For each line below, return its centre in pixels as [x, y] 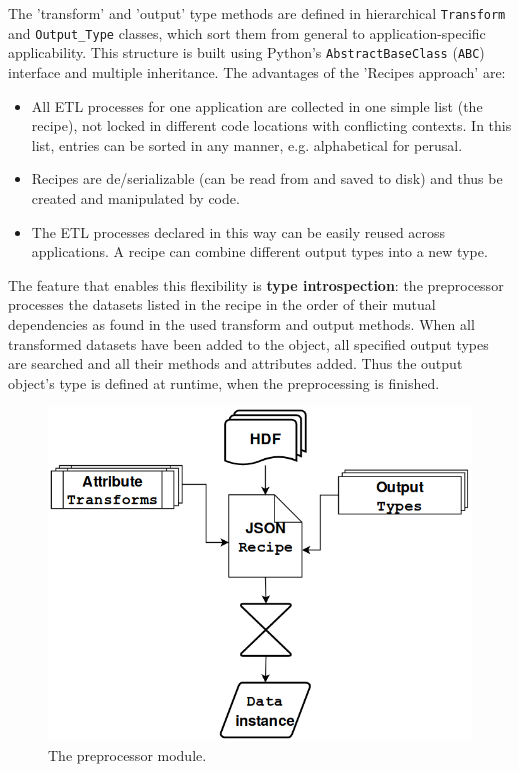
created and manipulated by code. [135, 197]
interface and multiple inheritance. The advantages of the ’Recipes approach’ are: [257, 71]
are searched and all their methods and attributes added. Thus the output [235, 363]
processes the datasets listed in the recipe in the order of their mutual [222, 304]
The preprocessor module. [127, 754]
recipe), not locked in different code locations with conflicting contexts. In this [271, 125]
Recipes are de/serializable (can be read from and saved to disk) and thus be [267, 178]
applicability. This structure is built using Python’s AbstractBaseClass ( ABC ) [246, 52]
